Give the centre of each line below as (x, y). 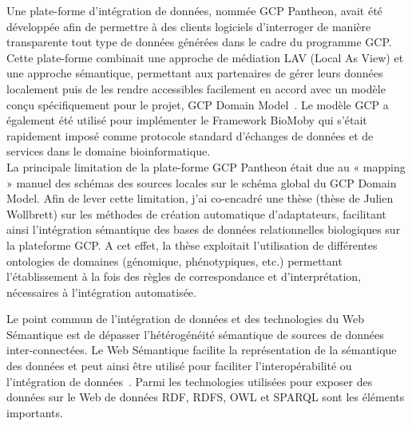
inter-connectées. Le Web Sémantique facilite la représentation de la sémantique (202, 350)
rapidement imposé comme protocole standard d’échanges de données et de (190, 135)
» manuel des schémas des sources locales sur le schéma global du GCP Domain (202, 182)
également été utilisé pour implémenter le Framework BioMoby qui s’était (187, 120)
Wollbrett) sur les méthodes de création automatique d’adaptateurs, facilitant (196, 213)
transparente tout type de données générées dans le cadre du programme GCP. (199, 42)
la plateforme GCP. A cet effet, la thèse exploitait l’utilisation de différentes (192, 245)
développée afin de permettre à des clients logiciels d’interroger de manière (189, 26)
